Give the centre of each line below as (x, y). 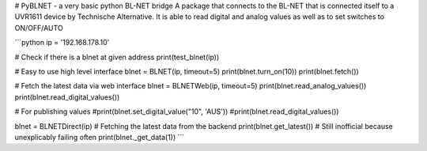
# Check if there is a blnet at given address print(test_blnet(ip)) (117, 57)
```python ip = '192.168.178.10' (62, 43)
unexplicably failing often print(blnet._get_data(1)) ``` (100, 137)
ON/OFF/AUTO (39, 28)
